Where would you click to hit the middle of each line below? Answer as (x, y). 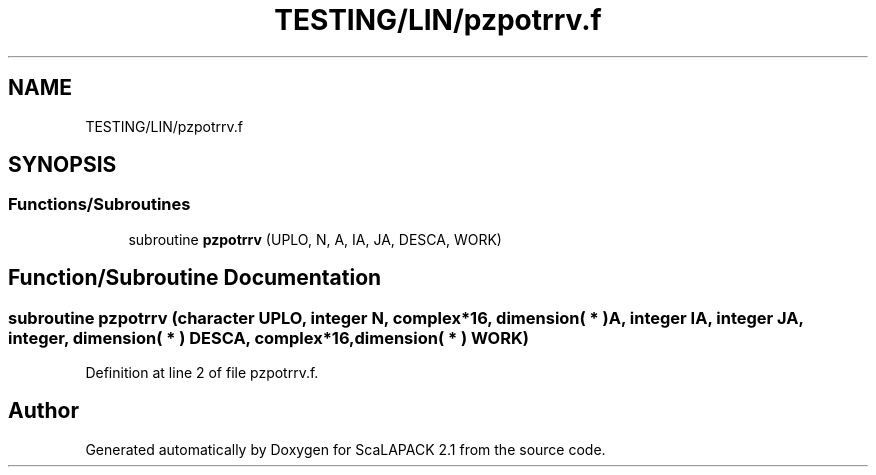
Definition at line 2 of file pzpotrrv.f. (202, 373)
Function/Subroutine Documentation (195, 278)
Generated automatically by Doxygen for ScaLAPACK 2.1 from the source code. (345, 449)
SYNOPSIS (62, 165)
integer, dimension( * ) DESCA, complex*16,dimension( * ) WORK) (268, 337)
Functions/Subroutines (99, 204)
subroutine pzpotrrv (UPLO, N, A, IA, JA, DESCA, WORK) (315, 239)
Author (43, 411)
